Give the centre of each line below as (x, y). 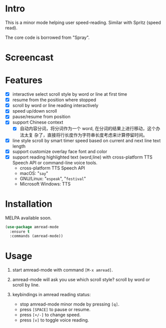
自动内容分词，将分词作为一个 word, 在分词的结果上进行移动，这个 (88, 129)
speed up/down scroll (35, 111)
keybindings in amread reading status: (51, 295)
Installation (29, 204)
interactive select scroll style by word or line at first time (70, 94)
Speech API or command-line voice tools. (55, 163)
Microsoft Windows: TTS (45, 184)
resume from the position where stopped (54, 100)
